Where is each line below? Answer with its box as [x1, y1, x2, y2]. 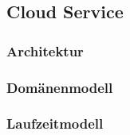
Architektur [6, 40, 84, 60]
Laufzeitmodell [6, 114, 104, 133]
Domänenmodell [6, 77, 113, 97]
